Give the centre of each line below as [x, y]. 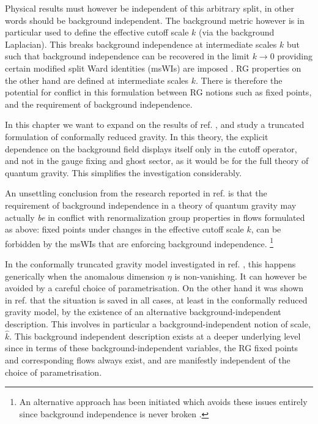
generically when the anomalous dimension [85, 276]
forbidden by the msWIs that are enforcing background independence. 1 [139, 242]
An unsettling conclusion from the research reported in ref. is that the [136, 193]
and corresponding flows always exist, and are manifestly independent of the [148, 359]
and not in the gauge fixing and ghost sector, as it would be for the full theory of [157, 161]
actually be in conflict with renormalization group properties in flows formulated [155, 217]
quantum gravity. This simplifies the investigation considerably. [124, 172]
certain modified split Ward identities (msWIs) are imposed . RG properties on [153, 68]
